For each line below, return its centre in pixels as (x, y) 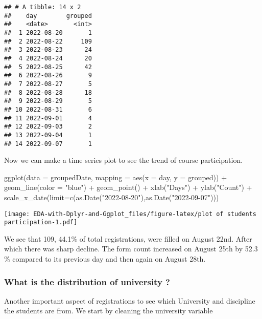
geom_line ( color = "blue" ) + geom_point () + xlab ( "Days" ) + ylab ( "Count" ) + (128, 187)
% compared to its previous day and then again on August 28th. (105, 259)
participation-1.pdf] (41, 222)
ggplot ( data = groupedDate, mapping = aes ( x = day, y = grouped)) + (116, 177)
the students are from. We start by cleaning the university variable (109, 311)
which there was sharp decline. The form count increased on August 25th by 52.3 (131, 249)
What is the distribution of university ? (87, 281)
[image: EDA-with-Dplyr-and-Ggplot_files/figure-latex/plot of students (130, 214)
